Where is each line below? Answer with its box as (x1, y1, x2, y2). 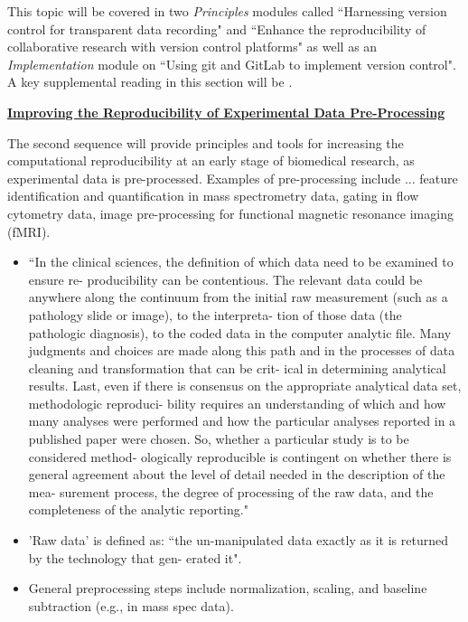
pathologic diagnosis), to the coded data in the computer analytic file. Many (28, 323, 452, 342)
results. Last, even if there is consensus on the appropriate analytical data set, (28, 376, 462, 395)
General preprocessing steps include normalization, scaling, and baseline (28, 579, 427, 598)
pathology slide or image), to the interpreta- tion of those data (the (28, 305, 402, 324)
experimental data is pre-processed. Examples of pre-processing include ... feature (7, 168, 458, 187)
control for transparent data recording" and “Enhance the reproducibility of (7, 19, 426, 38)
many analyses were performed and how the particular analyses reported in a (28, 411, 456, 430)
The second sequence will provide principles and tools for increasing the (7, 133, 404, 152)
